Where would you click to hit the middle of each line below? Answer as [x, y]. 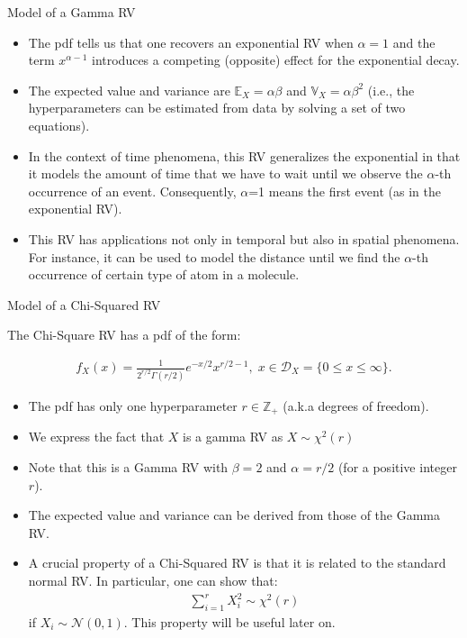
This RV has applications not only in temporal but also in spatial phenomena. [244, 238]
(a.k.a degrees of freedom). [356, 405]
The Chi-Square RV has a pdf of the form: [124, 335]
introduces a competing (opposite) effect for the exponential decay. [275, 60]
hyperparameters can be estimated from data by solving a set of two [217, 108]
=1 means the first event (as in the [345, 191]
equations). [59, 125]
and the [414, 42]
